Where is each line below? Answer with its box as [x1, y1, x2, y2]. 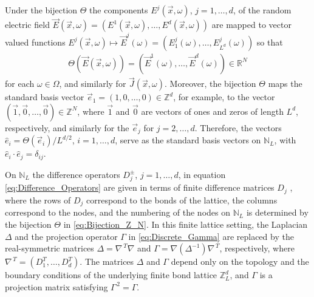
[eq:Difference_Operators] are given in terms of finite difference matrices [5, 181, 275, 194]
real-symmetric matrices [5, 242, 94, 254]
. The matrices [80, 255, 134, 268]
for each [5, 77, 35, 90]
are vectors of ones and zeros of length [141, 104, 284, 117]
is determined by [246, 206, 309, 219]
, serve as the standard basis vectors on [115, 134, 261, 146]
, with [274, 134, 296, 146]
